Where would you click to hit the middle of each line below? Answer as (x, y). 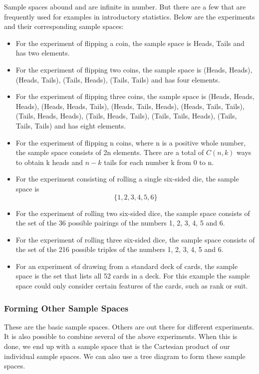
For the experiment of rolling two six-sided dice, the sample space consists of (133, 213)
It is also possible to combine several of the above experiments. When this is (121, 336)
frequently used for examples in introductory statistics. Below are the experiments (129, 16)
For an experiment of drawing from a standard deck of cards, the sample (127, 266)
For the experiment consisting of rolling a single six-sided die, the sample (127, 179)
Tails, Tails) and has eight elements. (71, 125)
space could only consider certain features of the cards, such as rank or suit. (132, 286)
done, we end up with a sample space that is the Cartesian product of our (117, 346)
